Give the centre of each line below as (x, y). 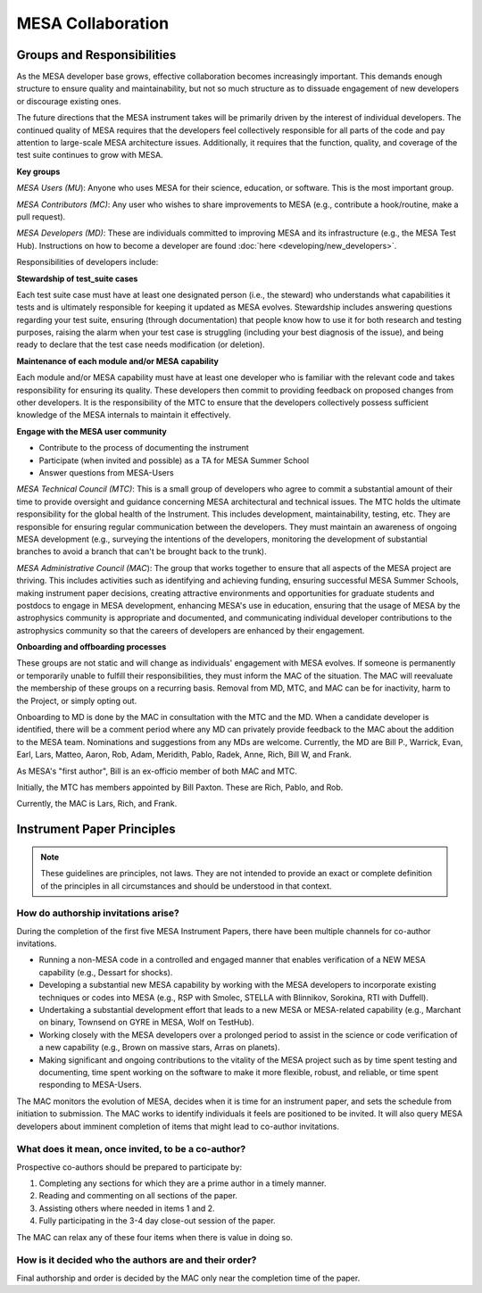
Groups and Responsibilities (96, 55)
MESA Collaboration (93, 23)
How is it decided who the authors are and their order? (137, 1260)
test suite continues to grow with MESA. (90, 155)
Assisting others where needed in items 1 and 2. (127, 1208)
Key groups (38, 171)
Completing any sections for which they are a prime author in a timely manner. (183, 1183)
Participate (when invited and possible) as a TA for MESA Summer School (174, 460)
